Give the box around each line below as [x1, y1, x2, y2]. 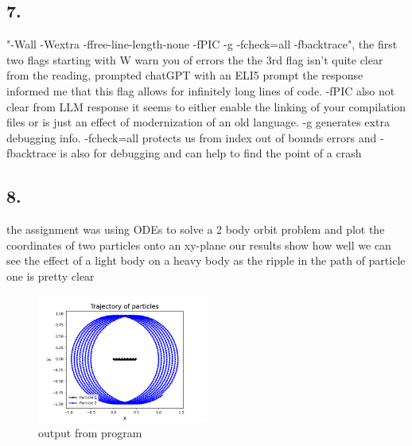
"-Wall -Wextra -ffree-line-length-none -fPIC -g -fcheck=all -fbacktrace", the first [6, 36, 398, 52]
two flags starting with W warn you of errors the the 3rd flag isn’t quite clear [6, 51, 383, 68]
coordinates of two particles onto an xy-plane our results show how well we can [6, 236, 391, 253]
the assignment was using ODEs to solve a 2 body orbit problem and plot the [6, 221, 385, 238]
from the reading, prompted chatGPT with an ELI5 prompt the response [6, 67, 363, 83]
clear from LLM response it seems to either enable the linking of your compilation [6, 98, 406, 114]
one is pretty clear [6, 267, 95, 284]
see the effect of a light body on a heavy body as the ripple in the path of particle [6, 252, 406, 269]
